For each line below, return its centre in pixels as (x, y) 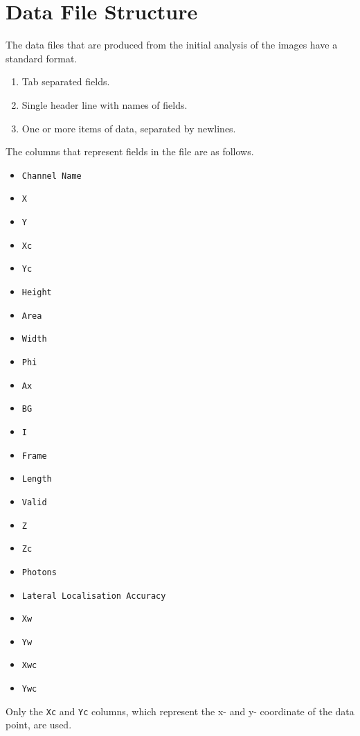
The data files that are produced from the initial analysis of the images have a (172, 45)
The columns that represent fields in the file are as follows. (130, 151)
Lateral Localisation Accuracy (94, 596)
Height (37, 292)
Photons (39, 572)
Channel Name (52, 176)
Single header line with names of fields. (105, 104)
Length (37, 479)
